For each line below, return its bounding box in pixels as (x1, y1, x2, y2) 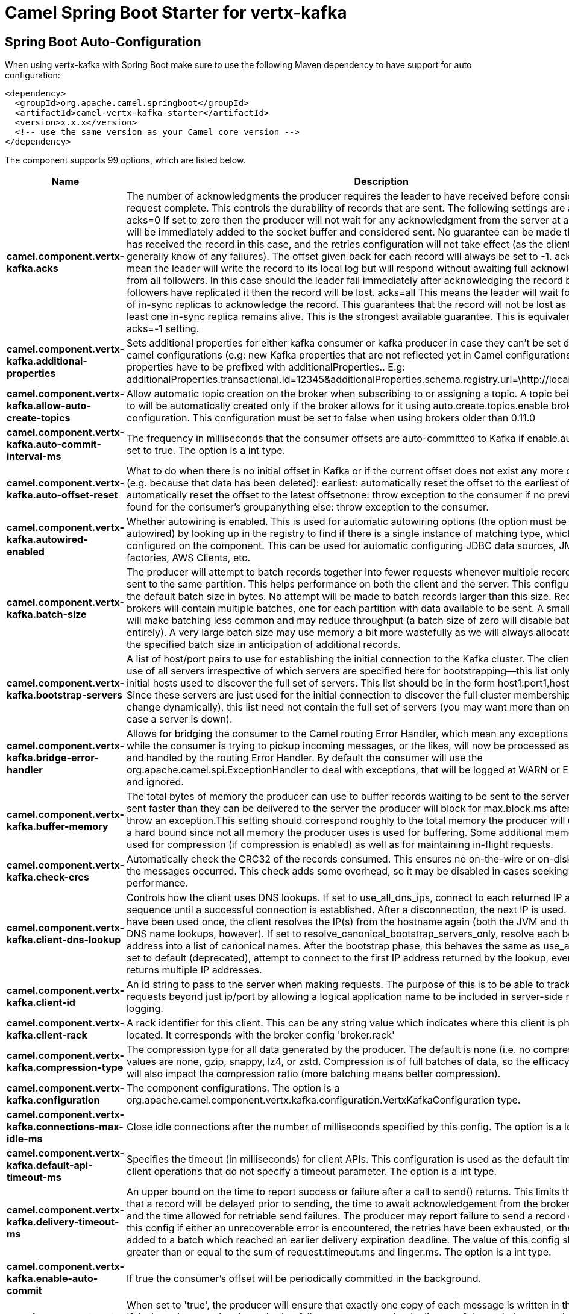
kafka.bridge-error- (7, 752, 99, 764)
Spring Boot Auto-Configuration (5, 34, 201, 49)
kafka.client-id (7, 996, 75, 1009)
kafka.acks (7, 262, 58, 275)
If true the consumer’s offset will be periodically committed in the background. (126, 1272, 482, 1285)
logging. (126, 1002, 163, 1015)
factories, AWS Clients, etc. (126, 552, 251, 564)
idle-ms (7, 1133, 43, 1145)
